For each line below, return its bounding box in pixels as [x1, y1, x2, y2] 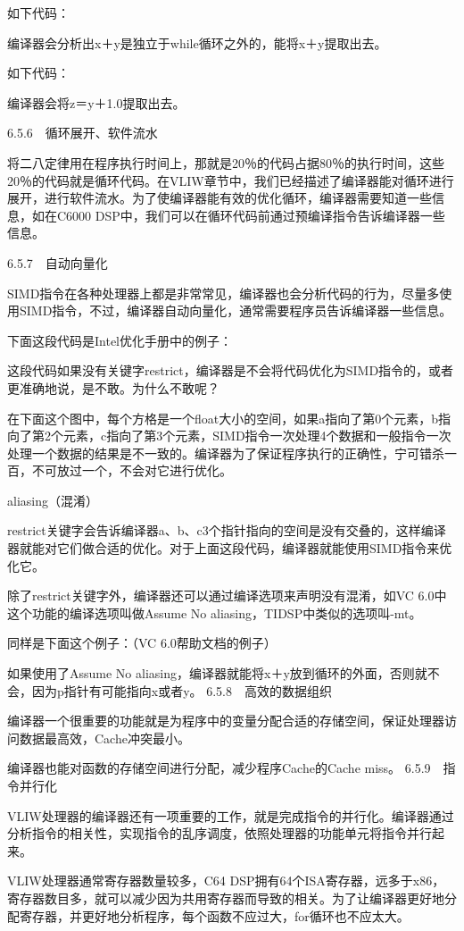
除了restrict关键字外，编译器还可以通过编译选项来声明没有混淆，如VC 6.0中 [7, 586, 447, 605]
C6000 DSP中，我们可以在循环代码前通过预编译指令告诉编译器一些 [56, 205, 445, 224]
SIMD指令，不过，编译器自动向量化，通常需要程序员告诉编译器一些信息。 [19, 301, 452, 320]
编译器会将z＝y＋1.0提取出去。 [7, 93, 186, 112]
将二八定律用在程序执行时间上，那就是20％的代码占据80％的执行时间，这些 [7, 153, 444, 172]
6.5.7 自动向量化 [7, 253, 108, 272]
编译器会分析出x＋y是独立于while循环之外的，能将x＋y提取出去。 [7, 33, 387, 52]
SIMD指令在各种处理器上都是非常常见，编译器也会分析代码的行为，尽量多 [7, 283, 440, 302]
